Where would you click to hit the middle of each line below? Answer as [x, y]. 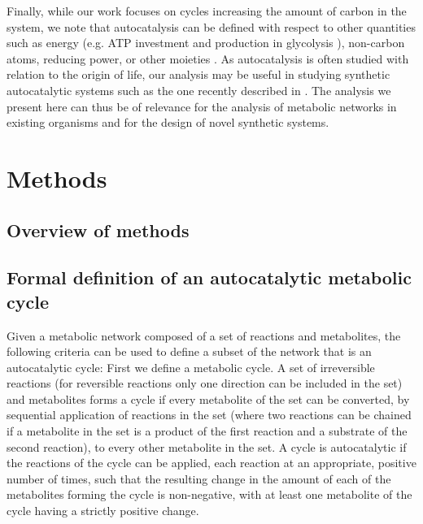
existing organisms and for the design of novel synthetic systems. [168, 122]
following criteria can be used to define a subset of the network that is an [189, 351]
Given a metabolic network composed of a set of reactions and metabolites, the [204, 335]
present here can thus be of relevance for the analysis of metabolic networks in [202, 106]
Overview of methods [98, 230]
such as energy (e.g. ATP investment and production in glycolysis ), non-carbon [206, 43]
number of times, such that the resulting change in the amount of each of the [199, 478]
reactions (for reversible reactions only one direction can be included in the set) [205, 383]
